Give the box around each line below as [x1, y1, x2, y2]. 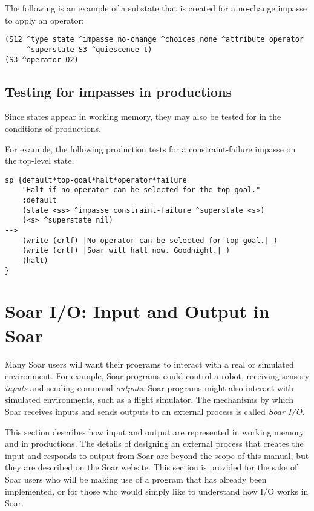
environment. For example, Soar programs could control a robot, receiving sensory [5, 369, 310, 382]
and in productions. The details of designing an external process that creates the [5, 437, 304, 450]
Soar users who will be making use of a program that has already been [5, 472, 267, 485]
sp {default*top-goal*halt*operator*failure [5, 175, 187, 184]
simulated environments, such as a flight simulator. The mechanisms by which [5, 393, 293, 406]
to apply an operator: [5, 13, 84, 26]
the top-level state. [5, 154, 74, 167]
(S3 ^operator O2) [5, 55, 79, 64]
